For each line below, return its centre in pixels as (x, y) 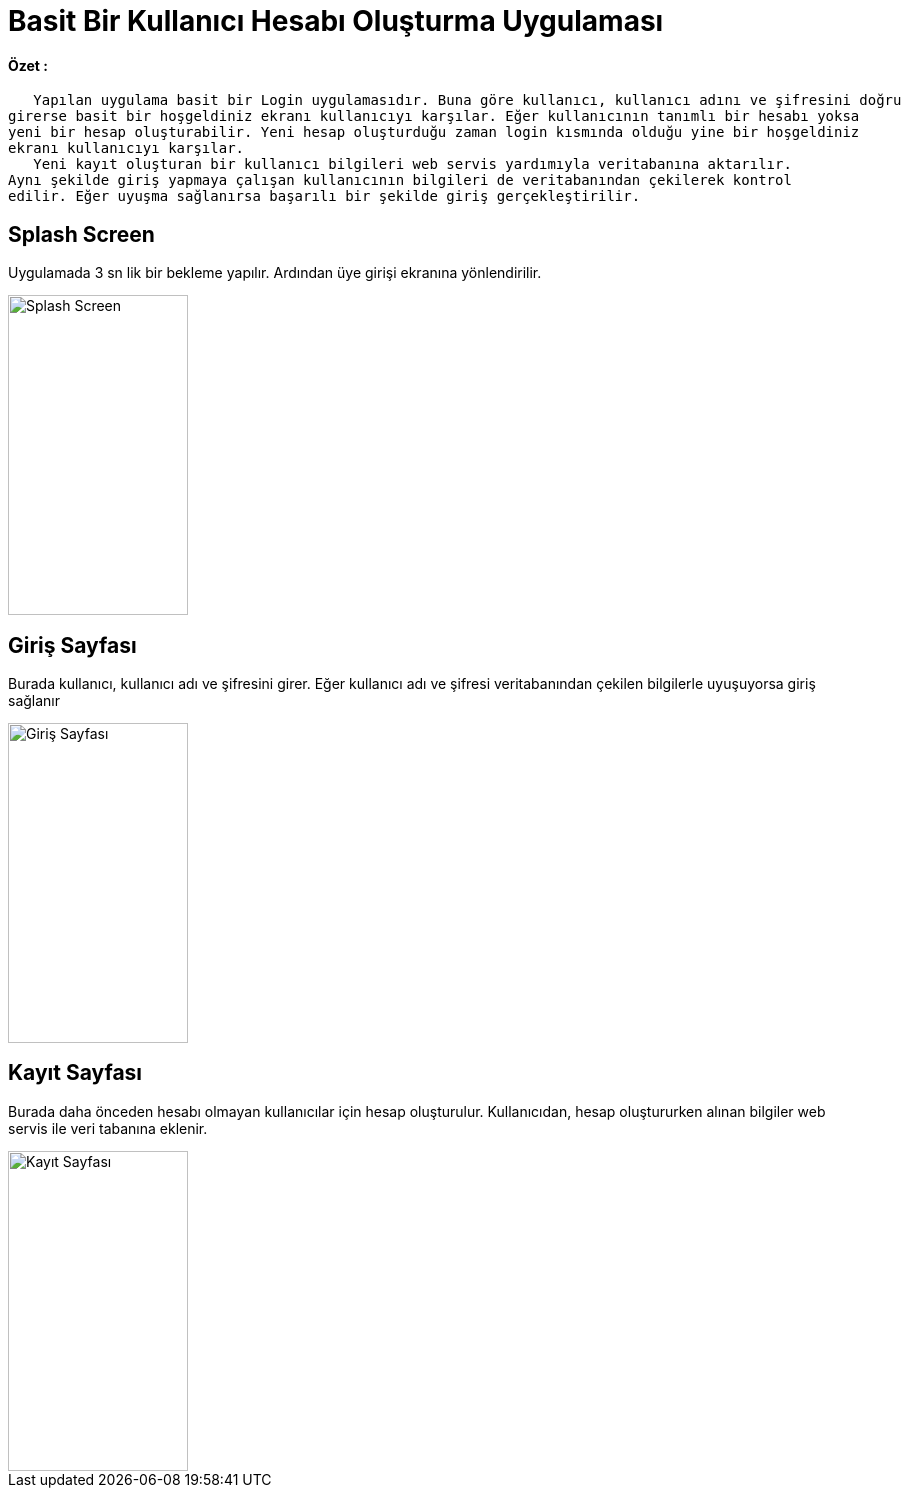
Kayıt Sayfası (75, 1073)
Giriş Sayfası (72, 645)
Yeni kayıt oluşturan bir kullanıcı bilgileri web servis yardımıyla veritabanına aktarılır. (412, 164)
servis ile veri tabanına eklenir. (108, 1128)
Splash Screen (81, 234)
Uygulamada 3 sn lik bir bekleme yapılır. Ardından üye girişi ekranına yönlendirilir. (275, 273)
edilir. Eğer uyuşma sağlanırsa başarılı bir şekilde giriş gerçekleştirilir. (324, 196)
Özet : (28, 65)
